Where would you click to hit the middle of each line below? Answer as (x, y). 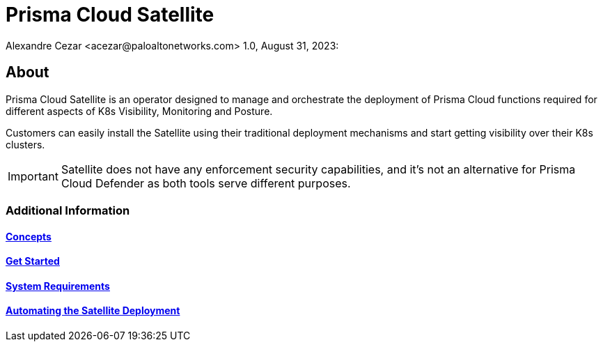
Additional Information (68, 210)
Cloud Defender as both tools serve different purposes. (206, 183)
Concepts (29, 236)
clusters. (25, 144)
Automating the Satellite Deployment (93, 311)
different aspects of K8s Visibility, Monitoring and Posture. (139, 111)
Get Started (33, 261)
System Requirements (58, 286)
